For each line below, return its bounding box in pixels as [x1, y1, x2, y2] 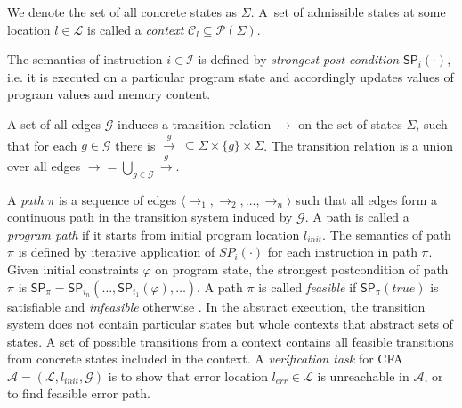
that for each [7, 135, 77, 154]
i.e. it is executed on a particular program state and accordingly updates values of [7, 67, 454, 86]
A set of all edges [7, 114, 101, 133]
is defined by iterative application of [18, 242, 215, 261]
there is [115, 135, 156, 154]
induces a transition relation [118, 114, 272, 133]
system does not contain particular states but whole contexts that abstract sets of [7, 314, 453, 333]
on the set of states [298, 114, 402, 133]
